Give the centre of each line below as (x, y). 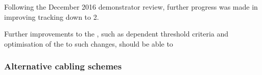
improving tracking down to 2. (52, 16)
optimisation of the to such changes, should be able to (89, 43)
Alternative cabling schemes (63, 66)
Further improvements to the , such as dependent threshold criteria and (116, 34)
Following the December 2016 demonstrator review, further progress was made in (131, 7)
